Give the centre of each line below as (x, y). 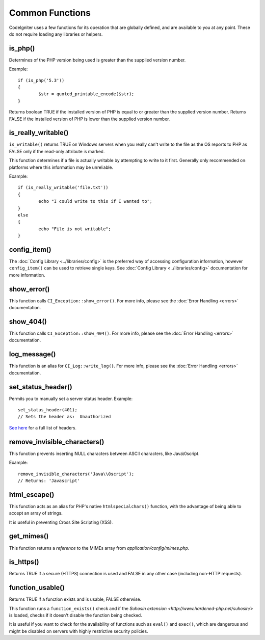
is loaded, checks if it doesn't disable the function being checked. (76, 615)
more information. (27, 275)
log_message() (32, 354)
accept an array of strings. (36, 513)
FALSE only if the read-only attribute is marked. (57, 151)
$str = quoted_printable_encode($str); (86, 94)
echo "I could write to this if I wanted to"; (95, 201)
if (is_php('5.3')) (41, 80)
